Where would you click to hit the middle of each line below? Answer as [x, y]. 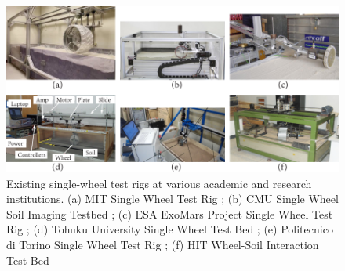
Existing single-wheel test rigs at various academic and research [159, 183]
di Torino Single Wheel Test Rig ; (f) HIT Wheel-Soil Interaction [163, 244]
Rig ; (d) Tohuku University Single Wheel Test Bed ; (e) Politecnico [170, 229]
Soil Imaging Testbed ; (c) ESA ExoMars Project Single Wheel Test [170, 213]
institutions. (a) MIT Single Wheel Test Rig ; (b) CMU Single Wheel [172, 199]
